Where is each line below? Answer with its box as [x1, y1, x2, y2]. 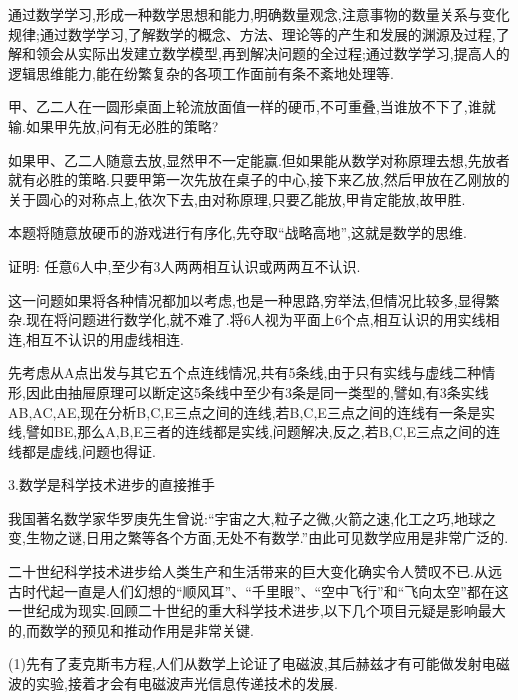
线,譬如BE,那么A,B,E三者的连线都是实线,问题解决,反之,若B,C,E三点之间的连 [8, 421, 500, 442]
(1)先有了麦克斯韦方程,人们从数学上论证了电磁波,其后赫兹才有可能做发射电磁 [8, 653, 510, 674]
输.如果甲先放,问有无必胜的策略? [8, 115, 219, 136]
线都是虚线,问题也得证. [8, 440, 156, 461]
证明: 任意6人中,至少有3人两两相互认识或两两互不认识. [8, 255, 361, 276]
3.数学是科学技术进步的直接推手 [8, 474, 215, 495]
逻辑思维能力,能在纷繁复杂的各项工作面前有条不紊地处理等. [8, 62, 394, 83]
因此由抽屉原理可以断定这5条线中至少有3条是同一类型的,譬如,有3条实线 [25, 381, 489, 402]
